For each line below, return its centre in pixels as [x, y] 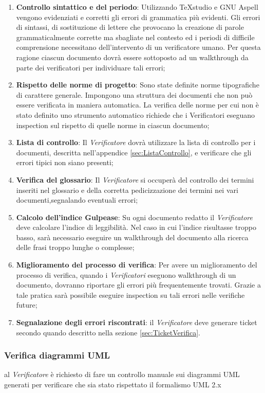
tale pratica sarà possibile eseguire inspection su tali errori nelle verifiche [130, 294]
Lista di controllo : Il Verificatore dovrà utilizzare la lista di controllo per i [136, 142]
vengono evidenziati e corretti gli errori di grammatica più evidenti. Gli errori [138, 17]
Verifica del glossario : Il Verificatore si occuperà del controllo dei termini [135, 179]
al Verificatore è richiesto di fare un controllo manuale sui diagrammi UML [122, 374]
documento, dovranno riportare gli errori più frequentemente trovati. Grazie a [138, 285]
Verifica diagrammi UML [57, 355]
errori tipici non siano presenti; [65, 162]
